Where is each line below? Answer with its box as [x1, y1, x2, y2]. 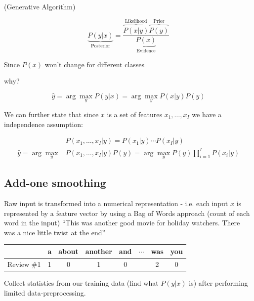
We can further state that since [4, 109, 99, 119]
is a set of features [107, 109, 162, 119]
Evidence [136, 48, 156, 53]
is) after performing [189, 277, 248, 288]
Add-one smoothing [4, 175, 106, 190]
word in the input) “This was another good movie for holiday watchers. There [4, 217, 240, 228]
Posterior [90, 43, 110, 49]
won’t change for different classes [44, 59, 145, 69]
